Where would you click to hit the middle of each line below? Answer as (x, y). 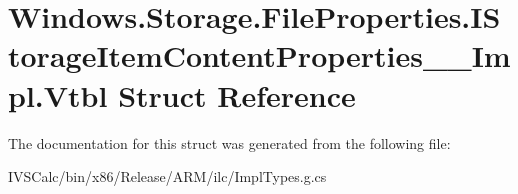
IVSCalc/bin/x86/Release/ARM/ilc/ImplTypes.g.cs (167, 176)
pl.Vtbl (58, 94)
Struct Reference (237, 94)
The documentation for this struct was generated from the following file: (229, 142)
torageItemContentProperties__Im (259, 55)
